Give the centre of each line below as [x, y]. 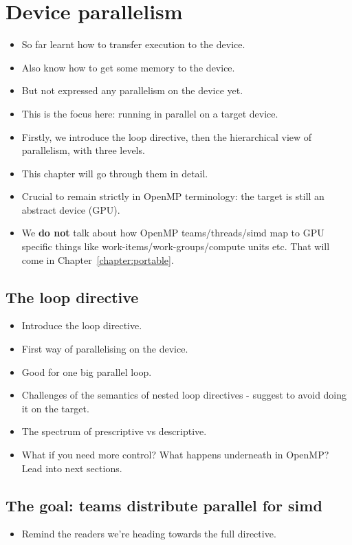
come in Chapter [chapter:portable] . [98, 259]
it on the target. [55, 408]
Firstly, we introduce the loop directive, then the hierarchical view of [167, 136]
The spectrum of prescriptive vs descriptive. [114, 431]
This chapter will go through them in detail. [115, 173]
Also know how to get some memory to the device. [128, 67]
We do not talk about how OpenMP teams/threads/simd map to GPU [173, 233]
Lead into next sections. [72, 468]
